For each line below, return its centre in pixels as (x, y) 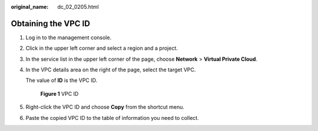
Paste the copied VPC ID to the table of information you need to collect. (112, 118)
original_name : (30, 7)
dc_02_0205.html (78, 7)
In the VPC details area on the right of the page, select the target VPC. (111, 70)
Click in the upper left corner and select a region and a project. (102, 48)
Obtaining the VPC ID (51, 23)
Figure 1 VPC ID (59, 94)
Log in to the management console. (69, 37)
